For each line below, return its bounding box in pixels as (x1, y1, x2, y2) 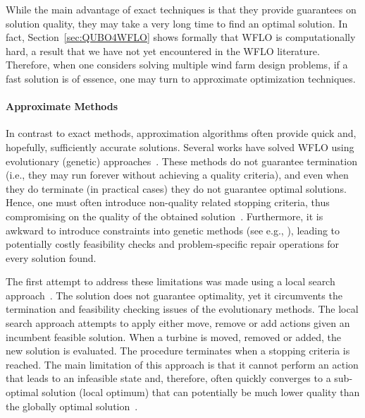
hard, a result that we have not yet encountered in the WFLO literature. (6, 43, 320, 58)
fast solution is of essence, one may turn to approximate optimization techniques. (6, 71, 356, 85)
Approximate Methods (6, 99, 118, 114)
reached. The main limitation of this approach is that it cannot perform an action (6, 357, 359, 371)
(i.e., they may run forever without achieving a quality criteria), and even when (6, 167, 349, 182)
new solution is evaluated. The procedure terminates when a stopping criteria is (6, 343, 350, 358)
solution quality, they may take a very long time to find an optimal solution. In (6, 16, 348, 30)
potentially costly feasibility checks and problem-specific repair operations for (6, 237, 340, 251)
